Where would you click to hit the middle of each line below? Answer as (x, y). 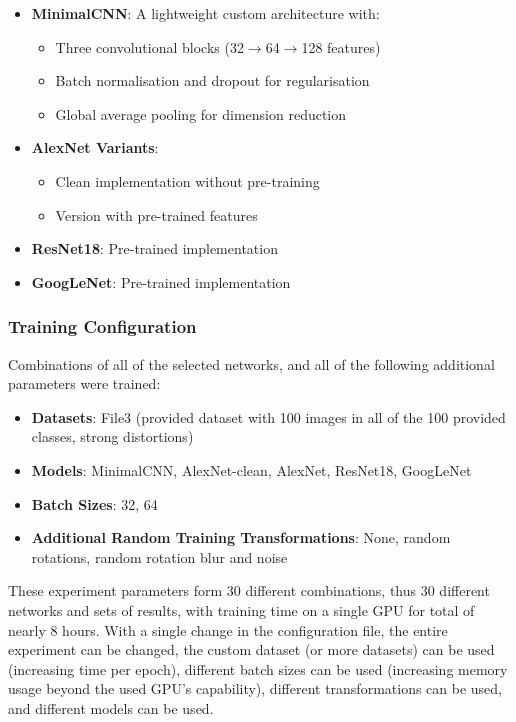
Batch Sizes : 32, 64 (94, 503)
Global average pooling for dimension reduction (201, 113)
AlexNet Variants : (95, 147)
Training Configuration (102, 326)
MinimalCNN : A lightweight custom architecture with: (205, 13)
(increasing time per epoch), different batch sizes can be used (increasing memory (258, 668)
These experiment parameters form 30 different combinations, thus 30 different (249, 590)
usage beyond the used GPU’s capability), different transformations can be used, (255, 688)
